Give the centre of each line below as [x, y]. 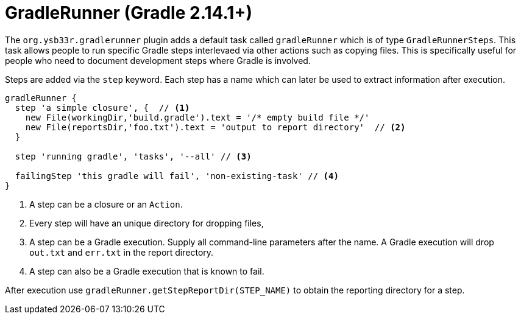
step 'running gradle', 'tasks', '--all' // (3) [133, 156]
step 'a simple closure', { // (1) [102, 107]
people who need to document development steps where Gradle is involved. [158, 60]
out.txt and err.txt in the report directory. [122, 252]
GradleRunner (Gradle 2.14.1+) [129, 13]
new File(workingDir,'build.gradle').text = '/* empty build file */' [197, 117]
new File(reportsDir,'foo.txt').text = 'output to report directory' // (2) [215, 127]
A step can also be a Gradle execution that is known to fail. [147, 271]
